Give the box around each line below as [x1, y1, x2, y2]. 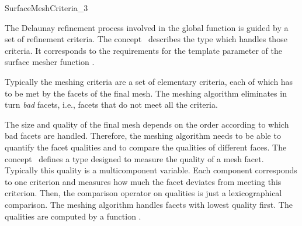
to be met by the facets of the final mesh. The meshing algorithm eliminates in [5, 87, 287, 99]
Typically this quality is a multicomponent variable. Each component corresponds [5, 164, 297, 176]
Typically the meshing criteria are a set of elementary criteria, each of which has [5, 75, 293, 87]
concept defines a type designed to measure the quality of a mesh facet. [5, 152, 264, 165]
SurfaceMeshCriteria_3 [5, 2, 88, 13]
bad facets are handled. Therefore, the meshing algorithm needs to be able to [5, 129, 281, 142]
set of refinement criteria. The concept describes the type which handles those [5, 33, 287, 45]
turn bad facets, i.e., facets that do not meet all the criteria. [5, 98, 218, 111]
